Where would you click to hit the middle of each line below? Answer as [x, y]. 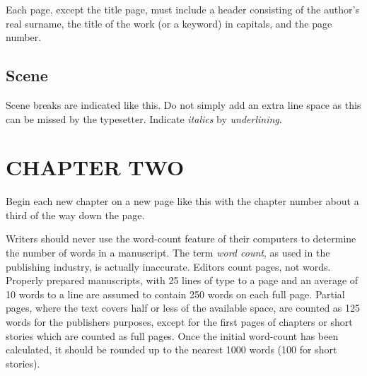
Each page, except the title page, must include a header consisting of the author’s [182, 9]
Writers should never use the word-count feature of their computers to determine [181, 239]
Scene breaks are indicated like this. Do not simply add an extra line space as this [183, 104]
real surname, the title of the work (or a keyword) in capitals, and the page [169, 23]
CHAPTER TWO [95, 167]
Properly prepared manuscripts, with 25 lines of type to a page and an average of [182, 280]
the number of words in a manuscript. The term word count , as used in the [168, 253]
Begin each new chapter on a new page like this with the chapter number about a [182, 201]
